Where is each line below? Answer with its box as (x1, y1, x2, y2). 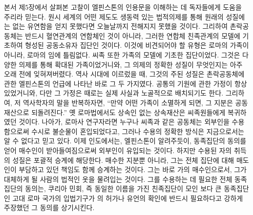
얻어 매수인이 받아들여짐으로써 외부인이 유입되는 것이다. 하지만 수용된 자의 (4, 145, 232, 155)
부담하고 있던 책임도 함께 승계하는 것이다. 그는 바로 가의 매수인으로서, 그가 (19, 164, 247, 175)
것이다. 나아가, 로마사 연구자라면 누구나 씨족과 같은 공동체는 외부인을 (19, 117, 230, 127)
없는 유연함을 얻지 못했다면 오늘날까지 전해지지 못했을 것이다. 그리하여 (12, 21, 228, 31)
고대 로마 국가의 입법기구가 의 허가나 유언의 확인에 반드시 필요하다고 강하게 (12, 193, 243, 203)
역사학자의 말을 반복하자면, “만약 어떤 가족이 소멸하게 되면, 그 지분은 (22, 97, 233, 107)
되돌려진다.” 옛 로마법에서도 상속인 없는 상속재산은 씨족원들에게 (31, 107, 226, 117)
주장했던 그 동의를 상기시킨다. (4, 202, 95, 213)
